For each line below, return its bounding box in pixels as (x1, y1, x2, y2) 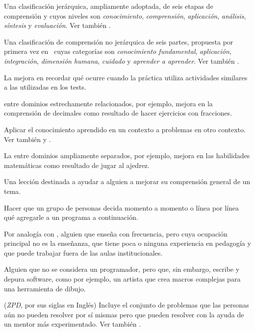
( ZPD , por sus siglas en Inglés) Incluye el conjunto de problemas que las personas (4, 300, 249, 310)
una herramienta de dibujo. (4, 283, 86, 293)
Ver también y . (4, 134, 51, 144)
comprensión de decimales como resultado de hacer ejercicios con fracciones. (4, 108, 232, 118)
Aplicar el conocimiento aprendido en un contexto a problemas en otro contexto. (4, 124, 246, 134)
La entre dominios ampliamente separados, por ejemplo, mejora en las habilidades (4, 150, 250, 161)
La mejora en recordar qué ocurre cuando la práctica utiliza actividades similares (4, 72, 248, 82)
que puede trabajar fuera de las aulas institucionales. (4, 247, 163, 258)
